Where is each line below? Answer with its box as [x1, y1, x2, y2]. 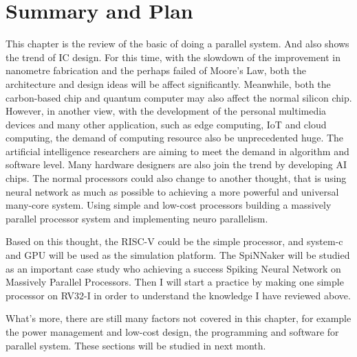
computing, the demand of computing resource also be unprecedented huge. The [6, 130, 344, 145]
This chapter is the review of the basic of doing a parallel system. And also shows [6, 36, 349, 51]
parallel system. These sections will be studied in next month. [6, 338, 266, 352]
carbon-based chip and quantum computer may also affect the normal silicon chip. [6, 90, 352, 104]
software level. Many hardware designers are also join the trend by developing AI [6, 157, 347, 172]
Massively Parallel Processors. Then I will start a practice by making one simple [6, 275, 344, 289]
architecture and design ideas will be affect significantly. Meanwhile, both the [6, 76, 331, 91]
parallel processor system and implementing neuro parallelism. [6, 211, 268, 225]
